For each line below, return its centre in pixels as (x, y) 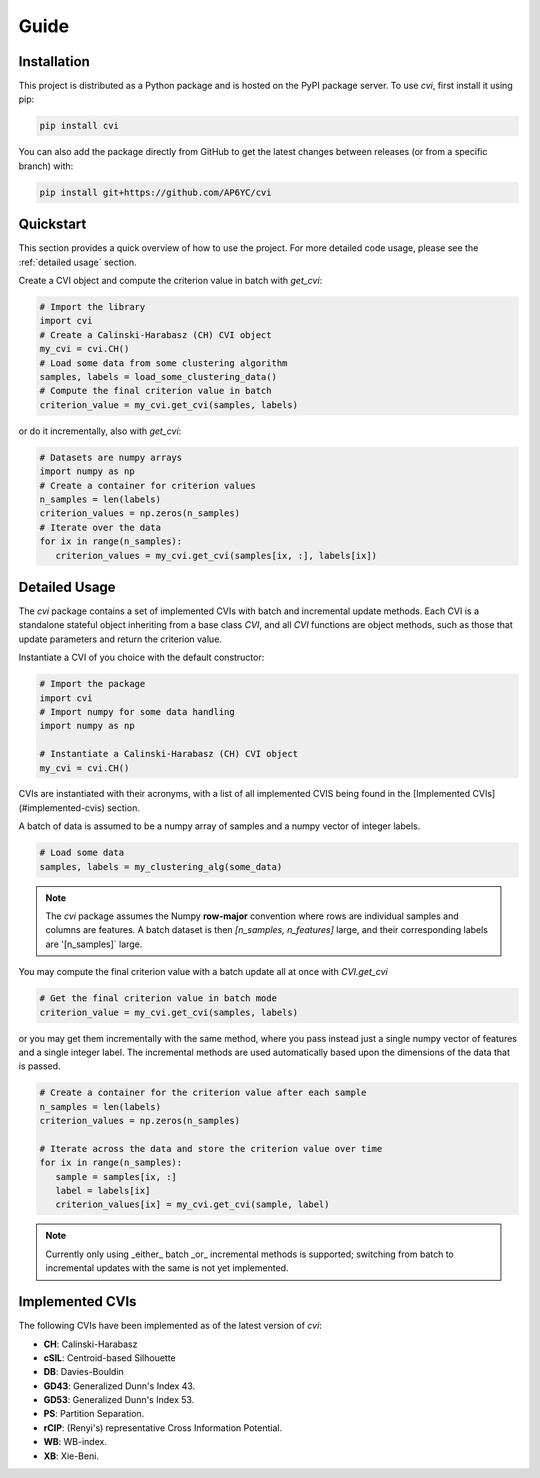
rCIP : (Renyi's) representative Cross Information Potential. (163, 1427)
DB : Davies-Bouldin (83, 1372)
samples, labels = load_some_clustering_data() (158, 377)
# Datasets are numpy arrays (111, 457)
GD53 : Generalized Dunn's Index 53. (119, 1400)
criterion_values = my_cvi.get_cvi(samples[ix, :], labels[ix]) (216, 555)
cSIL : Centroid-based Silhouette (110, 1357)
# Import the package (92, 684)
